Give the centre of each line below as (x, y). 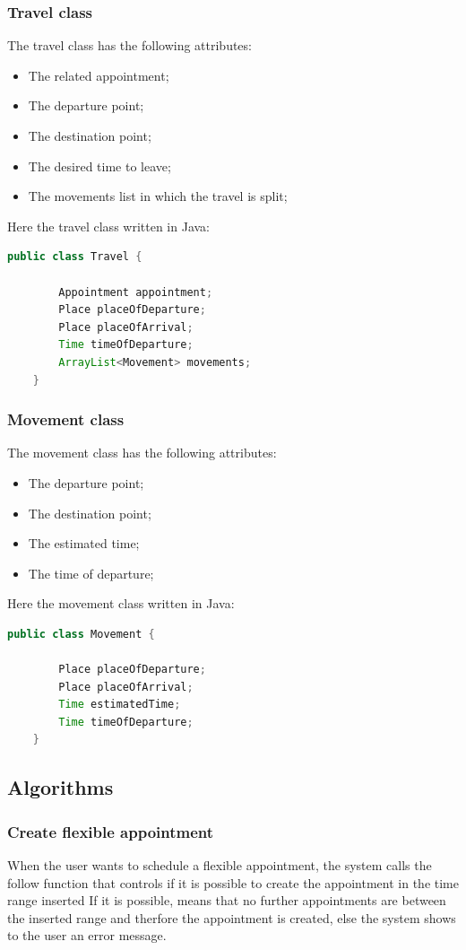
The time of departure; (91, 573)
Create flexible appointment (111, 831)
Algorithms (60, 787)
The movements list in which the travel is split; (158, 196)
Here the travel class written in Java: (108, 226)
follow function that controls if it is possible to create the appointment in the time (233, 882)
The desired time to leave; (99, 166)
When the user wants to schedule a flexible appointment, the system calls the (220, 865)
